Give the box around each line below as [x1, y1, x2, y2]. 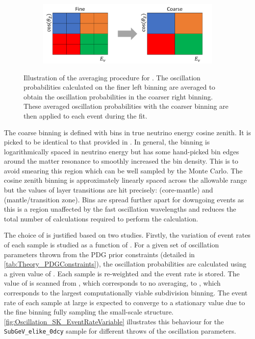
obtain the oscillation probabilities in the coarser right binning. [24, 91, 213, 101]
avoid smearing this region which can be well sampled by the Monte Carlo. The [4, 165, 243, 175]
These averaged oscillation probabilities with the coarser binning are [24, 101, 229, 111]
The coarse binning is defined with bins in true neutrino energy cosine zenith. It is [4, 127, 251, 137]
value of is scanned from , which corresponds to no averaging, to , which [4, 278, 221, 288]
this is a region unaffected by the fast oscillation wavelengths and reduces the [4, 204, 236, 214]
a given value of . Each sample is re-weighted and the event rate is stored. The [4, 268, 240, 278]
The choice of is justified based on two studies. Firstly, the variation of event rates [4, 230, 251, 240]
